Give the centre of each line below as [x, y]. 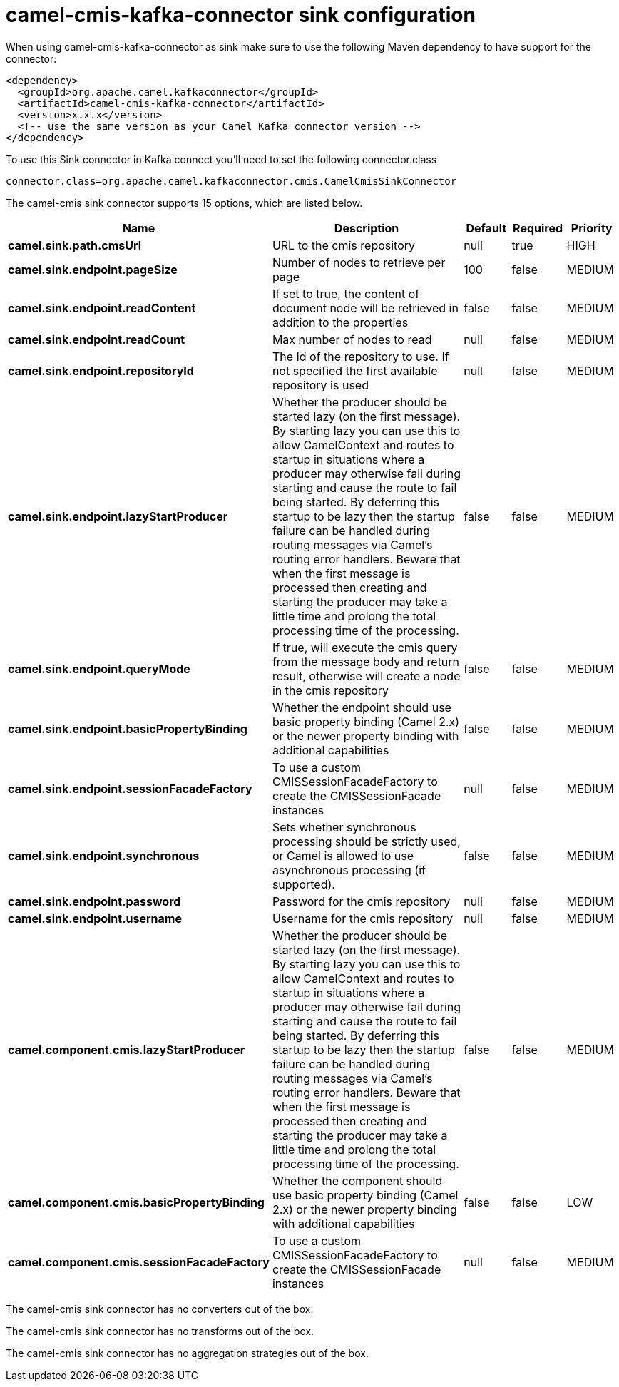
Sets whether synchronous [344, 827]
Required [538, 228]
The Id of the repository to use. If [360, 356]
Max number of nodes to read [352, 339]
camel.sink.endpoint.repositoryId [101, 370]
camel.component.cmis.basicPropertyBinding [136, 1202]
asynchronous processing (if [349, 870]
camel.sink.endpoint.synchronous [104, 855]
